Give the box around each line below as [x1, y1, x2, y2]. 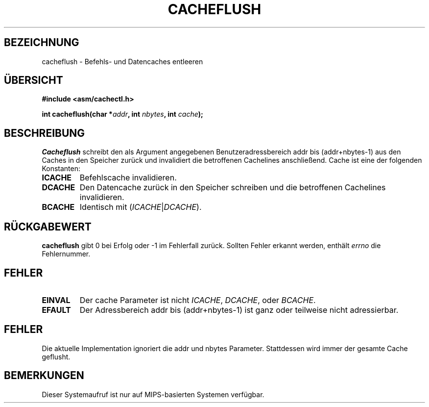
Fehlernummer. [42, 250, 91, 258]
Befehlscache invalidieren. [79, 173, 177, 183]
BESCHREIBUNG [4, 127, 85, 139]
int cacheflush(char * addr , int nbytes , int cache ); [42, 110, 203, 119]
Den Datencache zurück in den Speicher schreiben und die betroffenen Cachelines [79, 182, 386, 193]
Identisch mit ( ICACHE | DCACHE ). [79, 202, 202, 212]
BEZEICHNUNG [4, 36, 79, 49]
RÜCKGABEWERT [4, 220, 92, 233]
